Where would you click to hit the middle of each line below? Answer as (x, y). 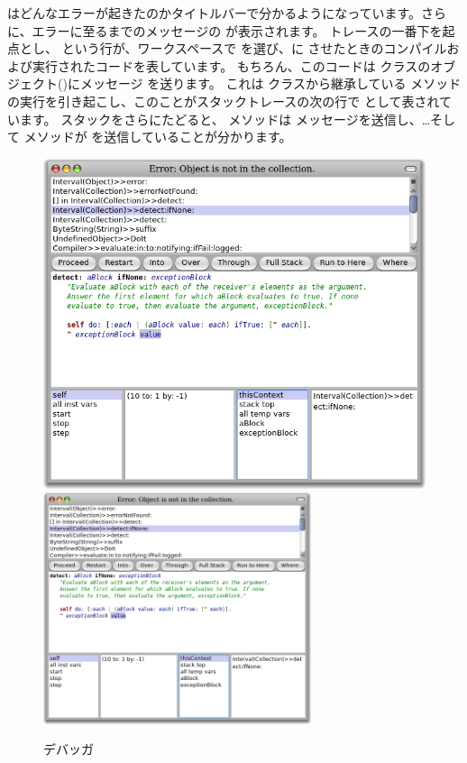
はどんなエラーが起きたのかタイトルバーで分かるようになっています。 (215, 13)
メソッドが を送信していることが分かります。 (158, 137)
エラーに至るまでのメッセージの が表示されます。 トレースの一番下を (237, 30)
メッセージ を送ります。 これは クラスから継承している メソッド (270, 83)
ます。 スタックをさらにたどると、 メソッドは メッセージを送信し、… (225, 119)
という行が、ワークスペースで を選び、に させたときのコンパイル (254, 48)
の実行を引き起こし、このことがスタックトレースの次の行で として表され (224, 101)
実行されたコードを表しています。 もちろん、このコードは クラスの (231, 65)
